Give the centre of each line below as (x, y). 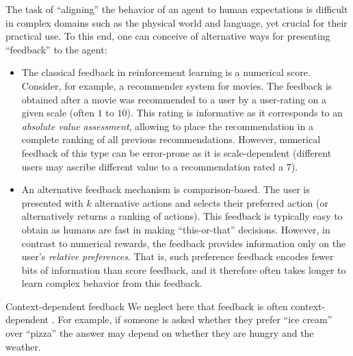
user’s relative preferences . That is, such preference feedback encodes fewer (178, 256)
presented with (52, 202)
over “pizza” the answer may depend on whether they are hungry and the (160, 333)
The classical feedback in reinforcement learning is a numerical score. (166, 72)
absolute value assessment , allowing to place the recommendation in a (168, 126)
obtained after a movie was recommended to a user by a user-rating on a (174, 99)
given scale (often (58, 113)
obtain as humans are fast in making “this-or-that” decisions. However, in (176, 229)
